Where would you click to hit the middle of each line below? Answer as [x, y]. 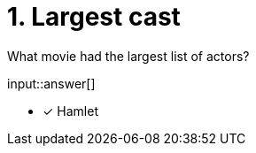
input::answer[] [51, 83]
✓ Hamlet [70, 111]
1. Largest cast [94, 17]
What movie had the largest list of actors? [128, 56]
